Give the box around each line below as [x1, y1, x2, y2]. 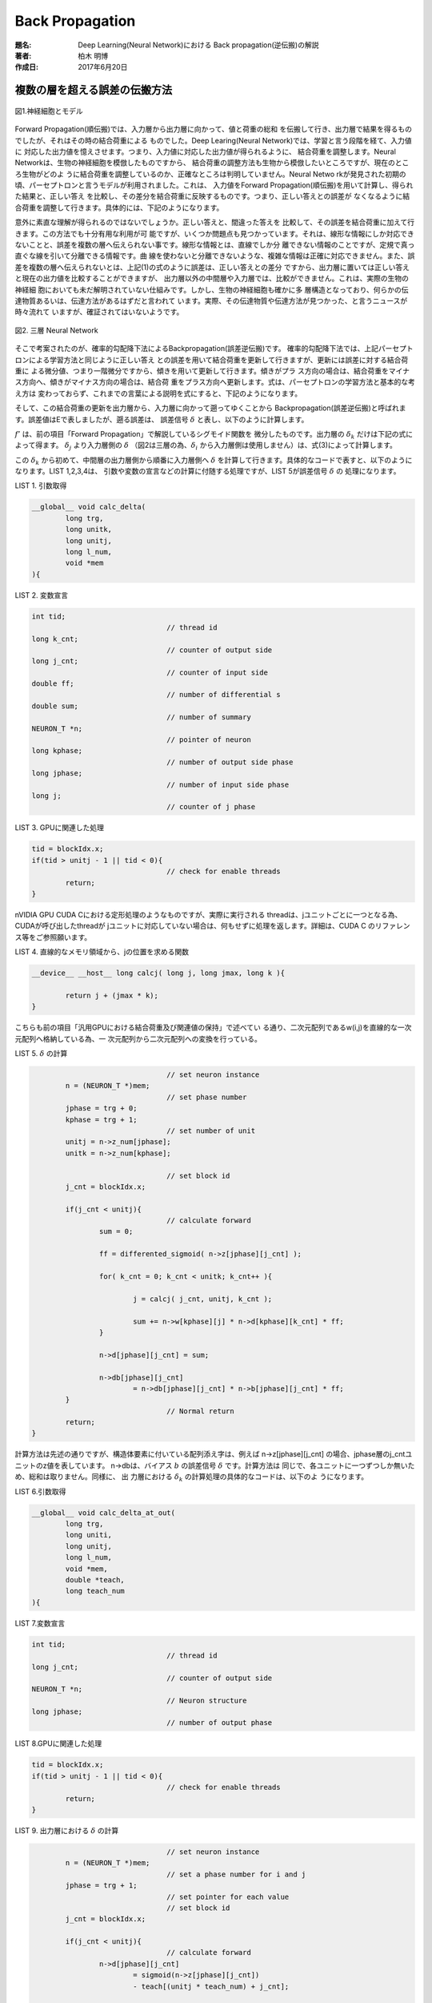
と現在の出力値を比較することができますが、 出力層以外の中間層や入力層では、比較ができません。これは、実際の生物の [14, 273, 410, 284]
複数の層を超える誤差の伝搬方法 [14, 83, 173, 97]
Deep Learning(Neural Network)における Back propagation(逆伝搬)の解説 [78, 40, 319, 50]
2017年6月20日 [78, 62, 128, 72]
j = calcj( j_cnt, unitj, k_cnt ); [132, 1294, 273, 1304]
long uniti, [65, 1530, 112, 1540]
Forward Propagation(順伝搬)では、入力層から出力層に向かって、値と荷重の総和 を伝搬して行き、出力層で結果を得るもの [14, 124, 412, 134]
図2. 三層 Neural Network [14, 325, 99, 335]
